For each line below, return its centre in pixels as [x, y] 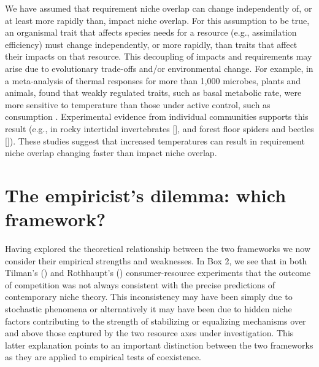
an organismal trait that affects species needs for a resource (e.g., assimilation [151, 32]
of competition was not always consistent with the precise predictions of [140, 284]
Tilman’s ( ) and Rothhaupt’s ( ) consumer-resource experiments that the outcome [158, 273]
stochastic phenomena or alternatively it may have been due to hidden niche [148, 309]
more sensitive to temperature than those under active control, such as [138, 104]
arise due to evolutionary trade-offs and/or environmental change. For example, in [159, 68]
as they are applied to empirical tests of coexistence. [103, 357]
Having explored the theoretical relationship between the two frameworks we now [158, 249]
